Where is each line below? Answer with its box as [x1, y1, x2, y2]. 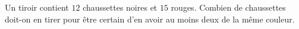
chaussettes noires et [83, 1, 158, 13]
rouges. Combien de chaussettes [171, 1, 286, 13]
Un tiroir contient [5, 1, 69, 13]
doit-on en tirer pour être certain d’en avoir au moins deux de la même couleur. [5, 12, 295, 25]
